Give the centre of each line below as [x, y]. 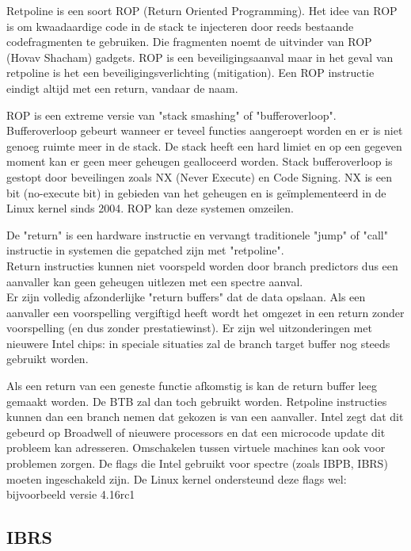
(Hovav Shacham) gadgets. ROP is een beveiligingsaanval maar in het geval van [200, 57]
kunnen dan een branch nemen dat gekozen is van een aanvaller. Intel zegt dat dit [205, 417]
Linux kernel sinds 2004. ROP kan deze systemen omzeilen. [150, 208]
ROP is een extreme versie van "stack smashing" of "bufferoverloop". [171, 115]
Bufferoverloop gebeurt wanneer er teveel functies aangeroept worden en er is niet [205, 130]
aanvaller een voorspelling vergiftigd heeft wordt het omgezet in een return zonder [205, 312]
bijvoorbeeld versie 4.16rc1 [71, 494]
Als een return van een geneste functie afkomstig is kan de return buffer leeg [192, 386]
